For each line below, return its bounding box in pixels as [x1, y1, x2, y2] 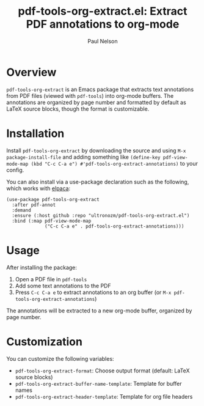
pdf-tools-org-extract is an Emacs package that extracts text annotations [6, 86, 194, 93]
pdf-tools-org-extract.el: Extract [18, 4, 188, 18]
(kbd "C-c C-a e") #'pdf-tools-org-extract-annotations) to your [31, 160, 199, 167]
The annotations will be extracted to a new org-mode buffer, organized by [6, 307, 192, 314]
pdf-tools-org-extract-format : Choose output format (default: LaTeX [15, 367, 190, 374]
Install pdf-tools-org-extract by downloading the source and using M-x [6, 147, 186, 154]
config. [6, 166, 24, 174]
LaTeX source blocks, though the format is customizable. [6, 105, 150, 113]
